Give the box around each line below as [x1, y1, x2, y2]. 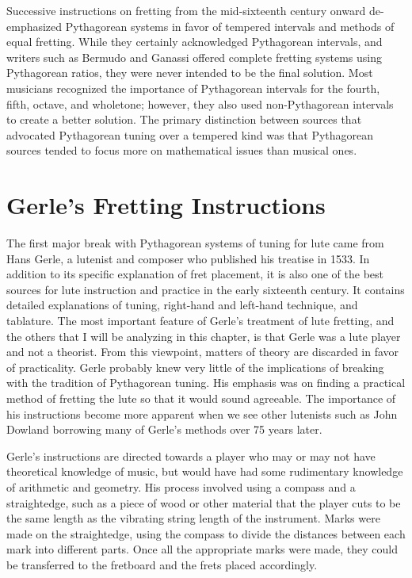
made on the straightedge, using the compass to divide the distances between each [6, 525, 406, 542]
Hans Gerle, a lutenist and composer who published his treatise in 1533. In [6, 250, 370, 266]
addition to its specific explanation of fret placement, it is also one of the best [6, 266, 384, 282]
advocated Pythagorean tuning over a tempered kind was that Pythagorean [6, 126, 374, 143]
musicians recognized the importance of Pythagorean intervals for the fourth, [6, 79, 380, 96]
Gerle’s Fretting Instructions [6, 189, 326, 221]
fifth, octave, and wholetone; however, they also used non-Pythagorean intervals [6, 95, 394, 112]
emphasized [6, 17, 63, 34]
